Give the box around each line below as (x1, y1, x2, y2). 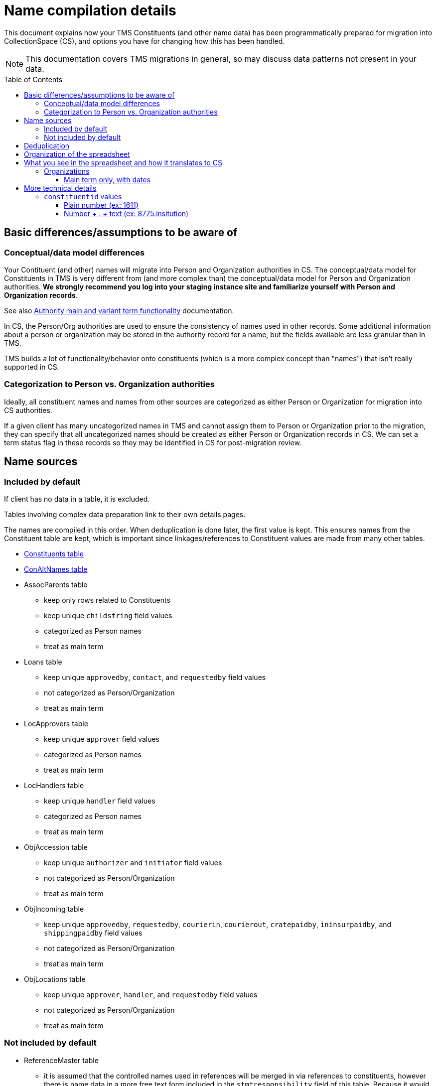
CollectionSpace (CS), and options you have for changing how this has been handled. (4, 36, 285, 45)
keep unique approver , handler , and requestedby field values (44, 990, 258, 999)
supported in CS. (4, 362, 59, 371)
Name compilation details (4, 2, 176, 19)
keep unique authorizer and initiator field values (44, 858, 222, 867)
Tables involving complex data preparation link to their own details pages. (4, 510, 246, 519)
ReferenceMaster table (24, 1056, 99, 1065)
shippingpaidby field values (44, 928, 143, 937)
